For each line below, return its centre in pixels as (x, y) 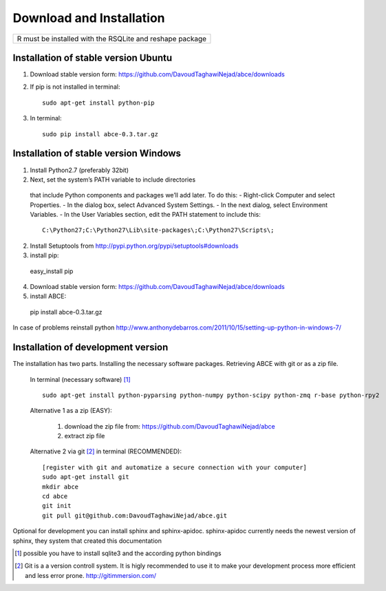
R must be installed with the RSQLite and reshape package (111, 39)
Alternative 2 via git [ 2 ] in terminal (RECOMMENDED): (106, 451)
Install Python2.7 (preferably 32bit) (79, 170)
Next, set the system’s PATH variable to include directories (113, 180)
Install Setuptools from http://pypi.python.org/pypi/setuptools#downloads (134, 246)
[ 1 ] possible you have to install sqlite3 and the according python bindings (118, 553)
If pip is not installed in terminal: (75, 87)
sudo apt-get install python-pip (98, 103)
